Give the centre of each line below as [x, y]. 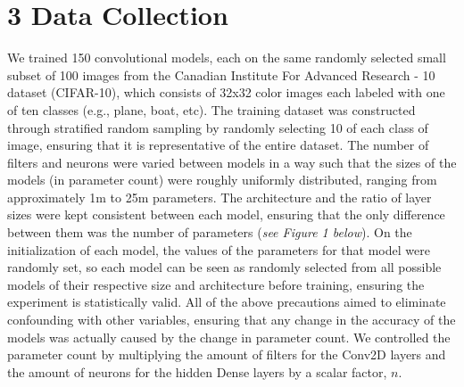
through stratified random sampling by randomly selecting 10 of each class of [218, 127]
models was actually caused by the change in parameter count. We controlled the [229, 337]
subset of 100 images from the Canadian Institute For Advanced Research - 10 [221, 74]
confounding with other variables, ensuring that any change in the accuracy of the [232, 320]
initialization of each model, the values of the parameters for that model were [219, 249]
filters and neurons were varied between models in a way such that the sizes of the [232, 162]
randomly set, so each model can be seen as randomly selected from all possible [224, 267]
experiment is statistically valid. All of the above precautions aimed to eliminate [227, 302]
